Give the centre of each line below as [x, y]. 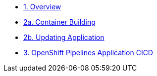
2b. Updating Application [64, 37]
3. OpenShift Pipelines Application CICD [88, 53]
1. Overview [42, 7]
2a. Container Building [59, 22]
